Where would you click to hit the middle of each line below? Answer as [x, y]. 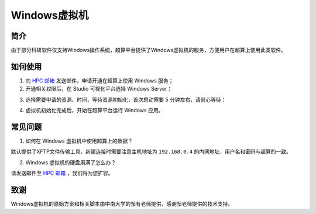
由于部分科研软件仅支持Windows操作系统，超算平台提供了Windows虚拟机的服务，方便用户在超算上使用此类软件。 [149, 50]
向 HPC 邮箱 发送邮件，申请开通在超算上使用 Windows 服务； [99, 80]
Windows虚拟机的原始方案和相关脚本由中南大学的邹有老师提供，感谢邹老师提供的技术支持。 [122, 204]
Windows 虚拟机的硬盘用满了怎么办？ [71, 162]
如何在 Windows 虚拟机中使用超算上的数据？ [79, 141]
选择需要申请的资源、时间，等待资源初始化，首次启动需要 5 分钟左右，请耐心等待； [126, 99]
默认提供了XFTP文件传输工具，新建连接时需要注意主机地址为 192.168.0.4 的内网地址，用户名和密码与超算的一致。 [151, 151]
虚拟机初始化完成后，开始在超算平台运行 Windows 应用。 [95, 111]
